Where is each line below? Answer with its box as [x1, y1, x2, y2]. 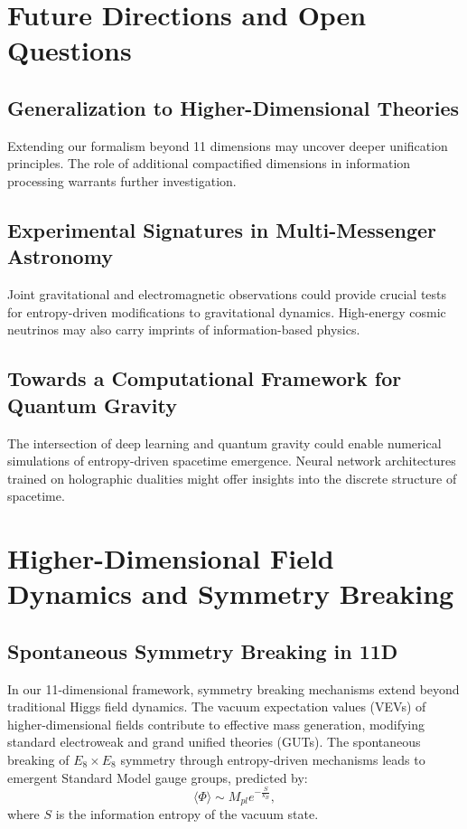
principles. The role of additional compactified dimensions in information [7, 154, 411, 173]
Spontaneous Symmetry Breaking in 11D [7, 636, 398, 664]
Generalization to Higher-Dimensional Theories [7, 93, 460, 121]
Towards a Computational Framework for [7, 364, 402, 392]
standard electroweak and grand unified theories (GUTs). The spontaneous [7, 732, 421, 751]
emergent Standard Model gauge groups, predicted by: [7, 768, 308, 787]
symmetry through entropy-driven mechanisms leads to [120, 750, 425, 769]
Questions [7, 32, 132, 69]
